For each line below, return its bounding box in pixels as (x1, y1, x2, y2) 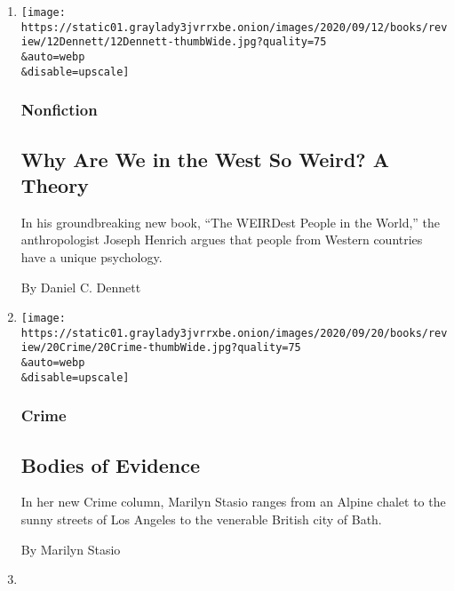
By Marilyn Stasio (20, 539, 121, 558)
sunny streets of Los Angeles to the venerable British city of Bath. (20, 510, 382, 529)
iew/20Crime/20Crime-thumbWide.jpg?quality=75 (20, 341, 301, 355)
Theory (20, 171, 89, 198)
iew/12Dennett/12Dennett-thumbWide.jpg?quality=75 (20, 36, 327, 49)
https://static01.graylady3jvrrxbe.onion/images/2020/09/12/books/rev (20, 20, 448, 34)
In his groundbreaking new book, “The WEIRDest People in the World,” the (20, 212, 441, 231)
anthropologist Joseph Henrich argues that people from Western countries (20, 230, 423, 249)
